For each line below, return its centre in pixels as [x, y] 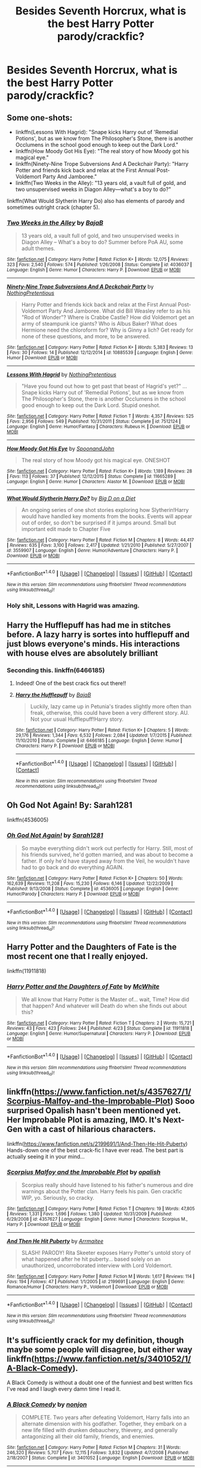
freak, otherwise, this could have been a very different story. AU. [110, 712]
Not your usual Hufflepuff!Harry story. [77, 719]
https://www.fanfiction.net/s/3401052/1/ [113, 1359]
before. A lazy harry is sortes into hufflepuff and [98, 634]
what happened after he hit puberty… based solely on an [91, 1259]
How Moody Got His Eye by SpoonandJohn [61, 449]
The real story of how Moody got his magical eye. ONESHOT [96, 460]
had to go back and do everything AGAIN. [72, 867]
